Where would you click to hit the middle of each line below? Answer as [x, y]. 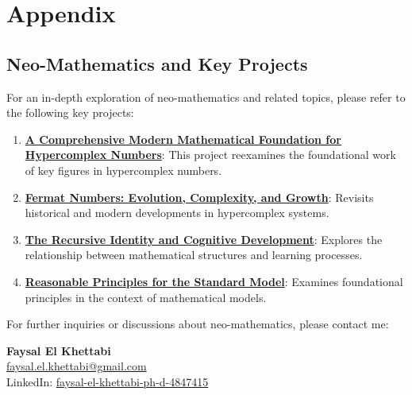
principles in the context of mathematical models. [146, 297]
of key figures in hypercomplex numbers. [123, 170]
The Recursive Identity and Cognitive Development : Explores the [204, 239]
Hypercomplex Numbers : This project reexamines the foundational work [210, 155]
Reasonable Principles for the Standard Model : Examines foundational [214, 281]
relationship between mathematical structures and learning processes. [194, 255]
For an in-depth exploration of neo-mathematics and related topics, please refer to [206, 97]
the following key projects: [70, 112]
